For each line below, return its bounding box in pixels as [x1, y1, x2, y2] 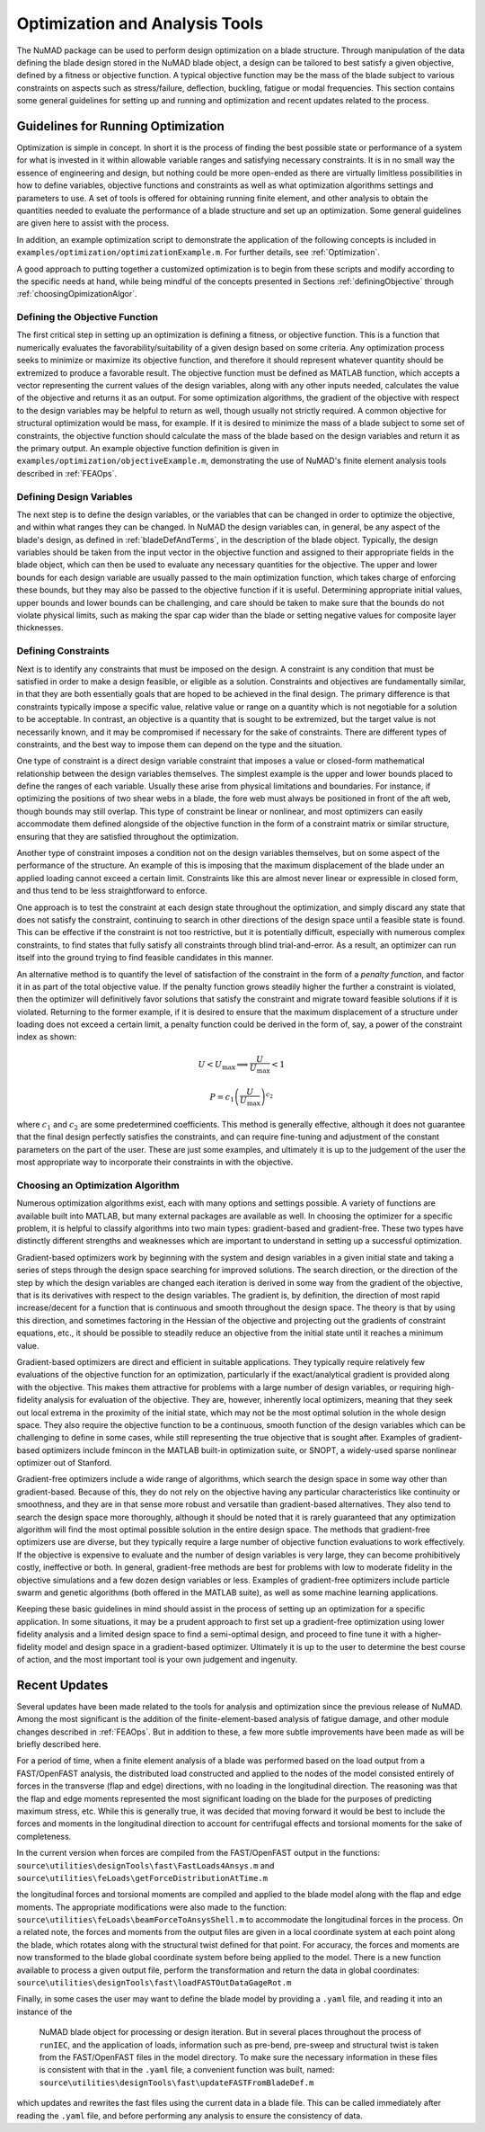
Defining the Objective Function [16, 311, 159, 324]
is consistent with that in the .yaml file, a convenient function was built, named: [39, 2065, 335, 2075]
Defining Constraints [16, 645, 110, 657]
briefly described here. [16, 1739, 101, 1750]
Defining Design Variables [16, 490, 134, 503]
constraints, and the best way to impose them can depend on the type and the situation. [16, 738, 343, 750]
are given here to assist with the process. [16, 218, 170, 228]
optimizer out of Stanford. [16, 1458, 112, 1468]
